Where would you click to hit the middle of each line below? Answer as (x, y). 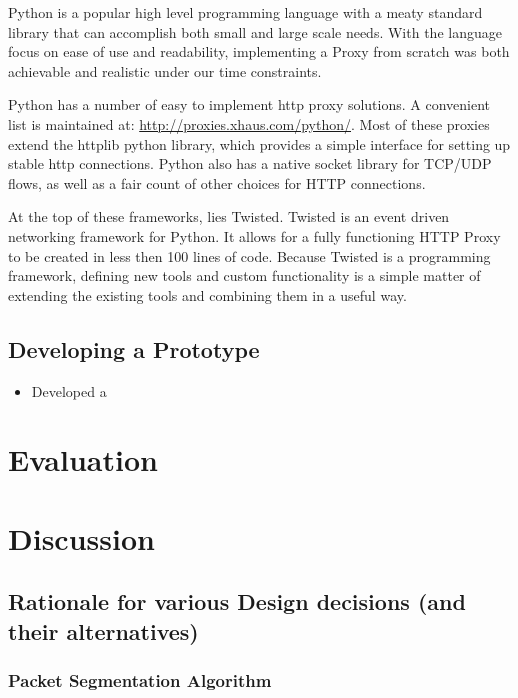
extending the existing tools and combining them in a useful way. (207, 294)
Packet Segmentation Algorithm (140, 679)
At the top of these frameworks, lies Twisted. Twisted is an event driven (229, 216)
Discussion (81, 537)
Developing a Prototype (134, 348)
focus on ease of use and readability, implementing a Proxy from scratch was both (259, 51)
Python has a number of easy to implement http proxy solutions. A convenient (249, 104)
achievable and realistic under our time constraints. (165, 70)
